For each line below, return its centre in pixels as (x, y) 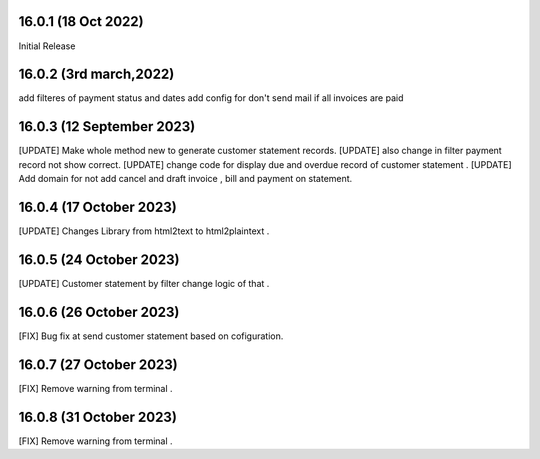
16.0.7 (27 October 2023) (98, 364)
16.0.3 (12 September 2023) (107, 126)
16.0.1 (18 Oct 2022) (81, 21)
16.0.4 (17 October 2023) (97, 206)
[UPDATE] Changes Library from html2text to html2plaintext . (144, 231)
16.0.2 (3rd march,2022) (96, 74)
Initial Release (47, 46)
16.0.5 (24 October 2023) (99, 259)
